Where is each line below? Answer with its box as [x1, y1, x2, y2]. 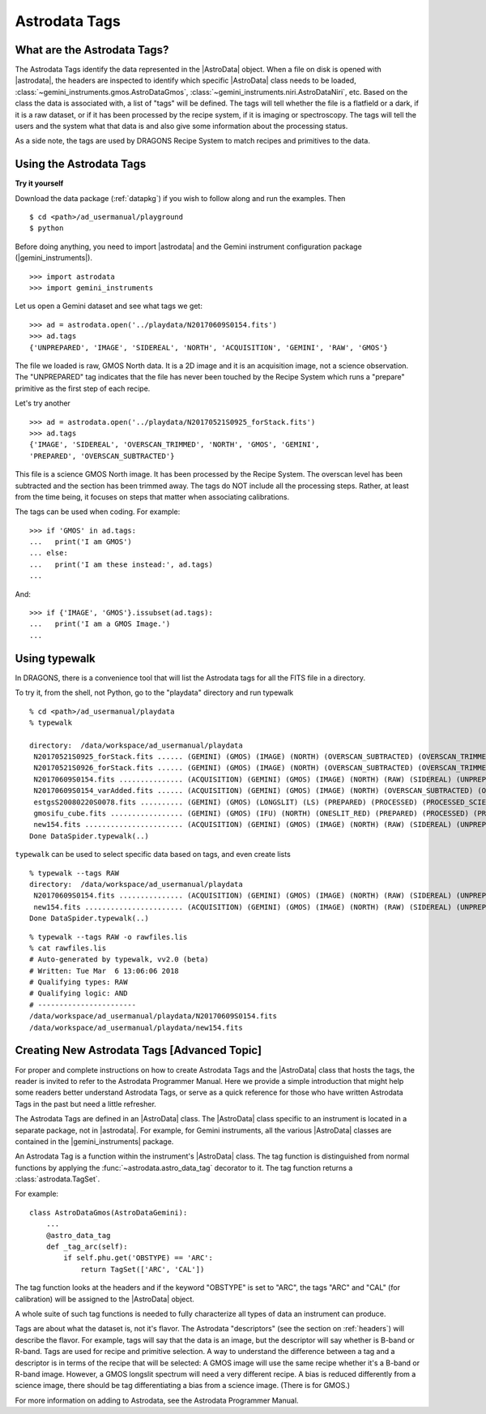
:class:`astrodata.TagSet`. [15, 1174, 100, 1184]
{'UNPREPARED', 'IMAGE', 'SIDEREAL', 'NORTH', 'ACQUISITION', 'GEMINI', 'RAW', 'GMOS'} [29, 343, 389, 352]
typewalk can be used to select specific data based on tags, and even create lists [15, 850, 291, 859]
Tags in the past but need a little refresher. [15, 1099, 157, 1108]
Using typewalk [15, 651, 96, 665]
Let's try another [15, 398, 70, 409]
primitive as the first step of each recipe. [15, 383, 151, 393]
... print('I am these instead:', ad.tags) [29, 559, 214, 569]
